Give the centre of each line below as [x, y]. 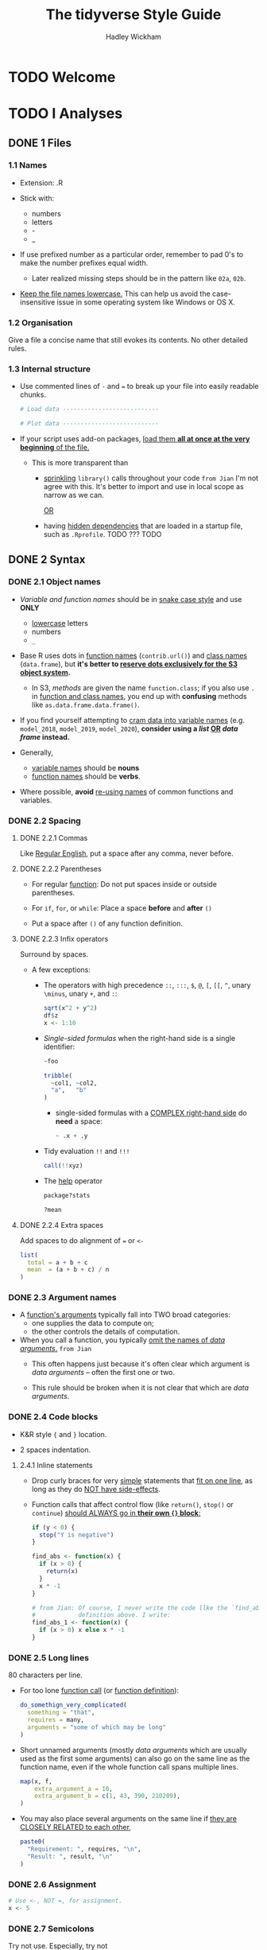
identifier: [59, 1047]
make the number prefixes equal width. [84, 262]
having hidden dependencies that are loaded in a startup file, [143, 526]
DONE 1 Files [40, 143]
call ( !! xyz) [63, 1166]
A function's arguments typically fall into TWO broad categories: [125, 1315]
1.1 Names [28, 165]
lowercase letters [60, 623]
